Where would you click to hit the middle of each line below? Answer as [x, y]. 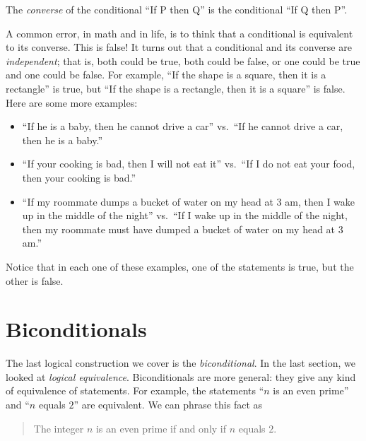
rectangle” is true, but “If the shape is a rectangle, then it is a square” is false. [176, 88]
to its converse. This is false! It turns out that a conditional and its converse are [179, 47]
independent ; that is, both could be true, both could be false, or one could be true [183, 60]
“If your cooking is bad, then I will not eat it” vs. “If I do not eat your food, [189, 164]
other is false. [35, 280]
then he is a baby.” [63, 140]
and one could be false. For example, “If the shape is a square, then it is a [166, 75]
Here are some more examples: [72, 102]
